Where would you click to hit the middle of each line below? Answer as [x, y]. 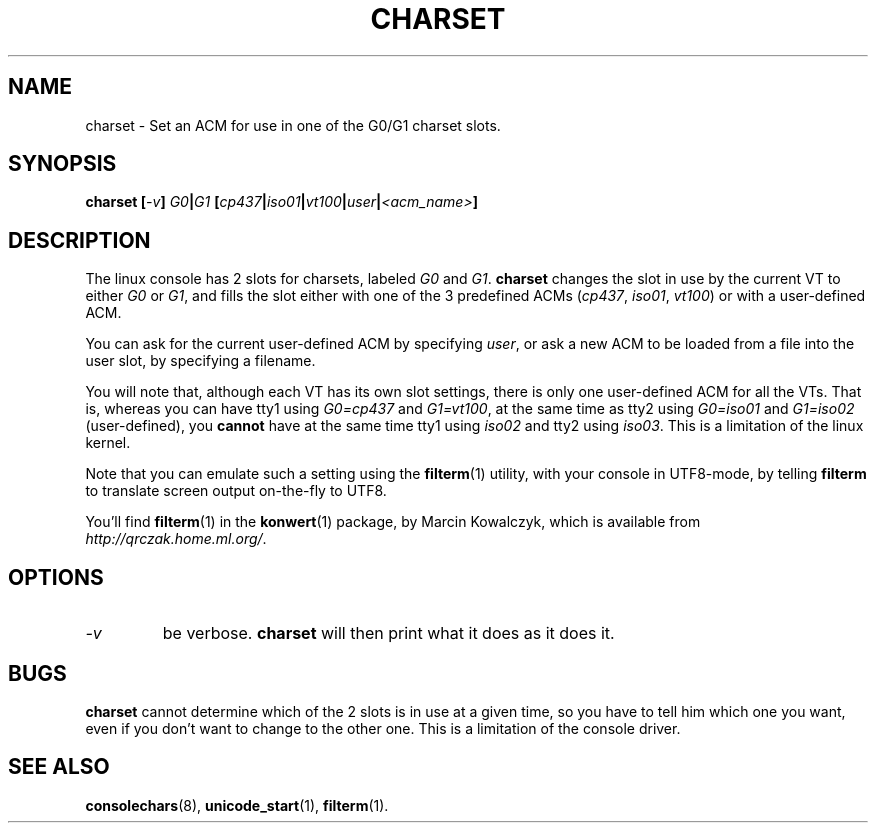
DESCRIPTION [79, 240]
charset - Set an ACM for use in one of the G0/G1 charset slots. [293, 125]
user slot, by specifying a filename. [200, 361]
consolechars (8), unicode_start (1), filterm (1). [237, 805]
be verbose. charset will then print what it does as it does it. [388, 633]
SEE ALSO [59, 767]
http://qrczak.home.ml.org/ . [176, 539]
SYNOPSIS [62, 164]
